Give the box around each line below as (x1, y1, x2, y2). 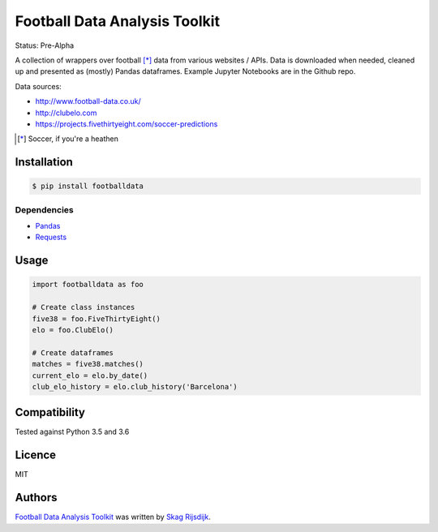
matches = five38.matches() (32, 359, 144, 369)
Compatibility (15, 405, 85, 419)
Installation (15, 155, 73, 169)
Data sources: (15, 81, 62, 91)
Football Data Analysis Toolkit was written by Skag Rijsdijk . (15, 512, 211, 522)
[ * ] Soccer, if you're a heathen (17, 134, 119, 144)
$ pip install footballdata (32, 182, 144, 191)
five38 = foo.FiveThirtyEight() (32, 314, 161, 324)
